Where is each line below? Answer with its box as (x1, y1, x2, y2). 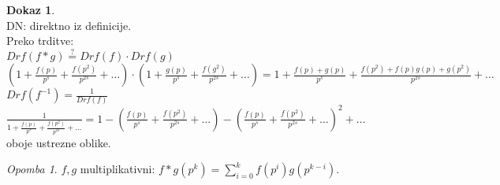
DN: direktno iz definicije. (6, 17, 132, 33)
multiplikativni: (80, 161, 155, 177)
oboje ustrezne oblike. (6, 134, 111, 150)
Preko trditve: (6, 32, 74, 49)
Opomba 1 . (6, 161, 58, 177)
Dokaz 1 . (6, 2, 55, 17)
